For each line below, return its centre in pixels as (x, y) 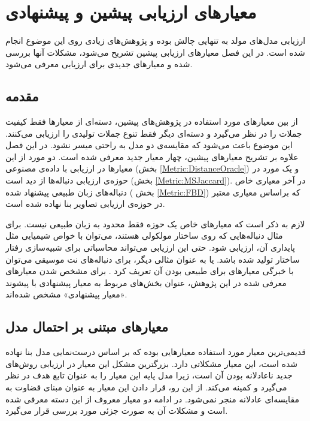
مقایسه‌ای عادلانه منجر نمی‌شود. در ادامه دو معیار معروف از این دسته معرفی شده (152, 399)
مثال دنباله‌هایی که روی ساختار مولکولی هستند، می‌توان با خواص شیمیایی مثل (144, 235)
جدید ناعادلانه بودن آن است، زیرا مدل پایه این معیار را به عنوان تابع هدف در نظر (149, 375)
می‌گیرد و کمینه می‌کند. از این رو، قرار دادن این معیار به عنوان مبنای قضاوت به (146, 387)
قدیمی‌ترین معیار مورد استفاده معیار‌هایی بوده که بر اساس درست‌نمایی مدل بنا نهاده (156, 352)
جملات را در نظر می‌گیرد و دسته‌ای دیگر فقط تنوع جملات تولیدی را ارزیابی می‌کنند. (154, 133)
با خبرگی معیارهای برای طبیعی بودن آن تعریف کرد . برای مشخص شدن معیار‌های (150, 271)
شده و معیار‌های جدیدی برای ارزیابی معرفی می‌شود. (99, 64)
